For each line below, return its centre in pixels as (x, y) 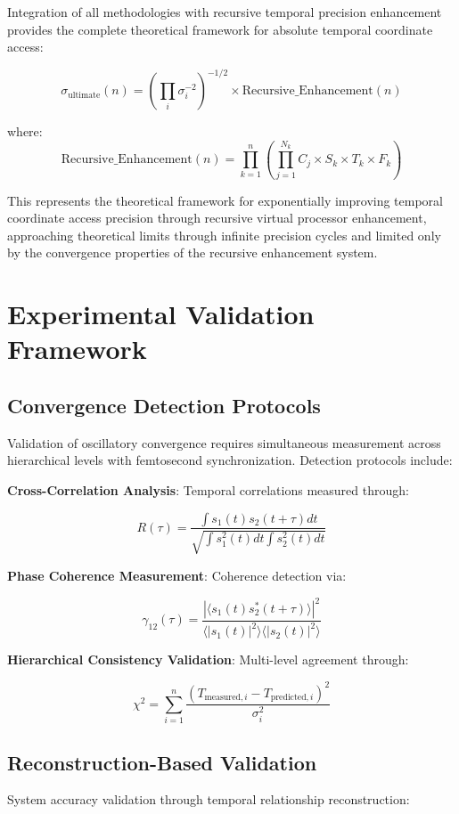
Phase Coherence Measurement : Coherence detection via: (177, 575)
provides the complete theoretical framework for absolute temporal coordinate (220, 29)
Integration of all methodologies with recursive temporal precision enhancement (225, 12)
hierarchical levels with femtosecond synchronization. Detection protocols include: (230, 460)
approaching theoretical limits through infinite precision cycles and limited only (224, 235)
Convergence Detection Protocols (164, 405)
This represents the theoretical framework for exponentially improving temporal (225, 200)
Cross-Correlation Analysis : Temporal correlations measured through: (208, 489)
